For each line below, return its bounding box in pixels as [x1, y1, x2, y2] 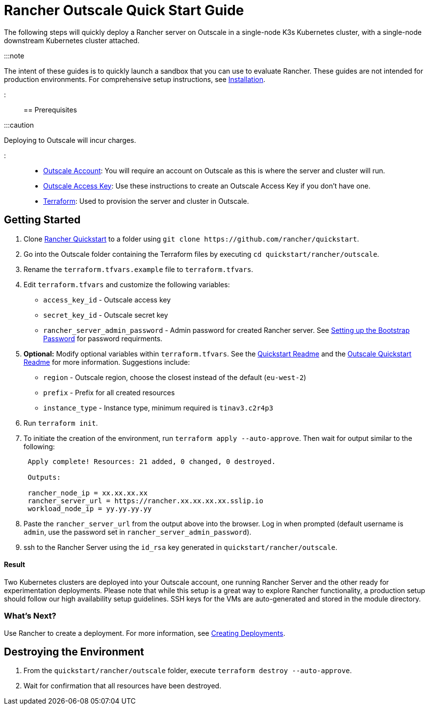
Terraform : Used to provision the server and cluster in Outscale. [43, 196, 249, 205]
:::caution [4, 120, 34, 129]
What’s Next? [4, 611, 56, 621]
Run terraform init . [24, 418, 98, 427]
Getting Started [4, 214, 81, 226]
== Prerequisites [24, 105, 77, 114]
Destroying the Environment [4, 645, 144, 658]
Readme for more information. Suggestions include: [24, 357, 190, 366]
